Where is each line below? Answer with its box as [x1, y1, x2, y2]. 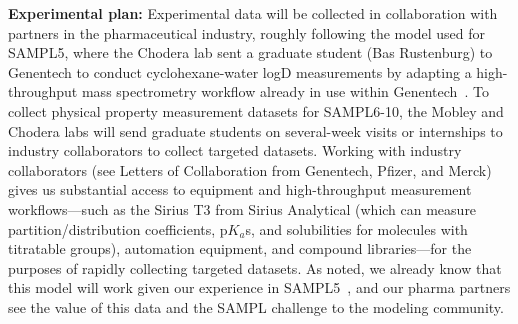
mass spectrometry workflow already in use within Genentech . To [81, 81, 489, 102]
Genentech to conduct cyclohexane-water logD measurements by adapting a [8, 61, 472, 82]
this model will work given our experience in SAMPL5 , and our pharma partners [8, 277, 511, 298]
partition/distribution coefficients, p [8, 218, 228, 239]
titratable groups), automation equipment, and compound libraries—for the [8, 238, 472, 259]
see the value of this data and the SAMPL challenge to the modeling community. [8, 296, 504, 317]
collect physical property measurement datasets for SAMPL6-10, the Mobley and [8, 100, 504, 121]
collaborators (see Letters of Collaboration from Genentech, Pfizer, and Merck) [8, 159, 492, 180]
